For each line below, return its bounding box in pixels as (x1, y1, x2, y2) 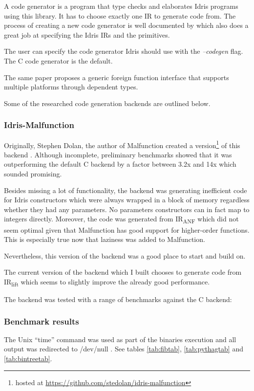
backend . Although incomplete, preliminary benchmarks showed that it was (4, 149, 232, 159)
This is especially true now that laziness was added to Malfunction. (4, 234, 205, 244)
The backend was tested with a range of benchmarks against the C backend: (4, 294, 232, 304)
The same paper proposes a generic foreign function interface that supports (4, 72, 229, 82)
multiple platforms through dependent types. (4, 82, 138, 92)
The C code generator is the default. (4, 55, 113, 65)
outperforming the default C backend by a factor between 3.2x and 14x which (4, 159, 236, 169)
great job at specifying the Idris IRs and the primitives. (4, 29, 170, 40)
